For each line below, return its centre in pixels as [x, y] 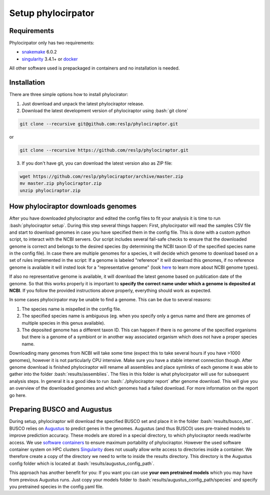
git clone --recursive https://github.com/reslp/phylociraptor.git [104, 150]
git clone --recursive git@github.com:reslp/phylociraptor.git [99, 124]
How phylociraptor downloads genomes [73, 206]
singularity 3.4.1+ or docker [50, 59]
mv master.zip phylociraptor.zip [61, 183]
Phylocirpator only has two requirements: [52, 43]
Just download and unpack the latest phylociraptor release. [83, 104]
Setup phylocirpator [52, 13]
